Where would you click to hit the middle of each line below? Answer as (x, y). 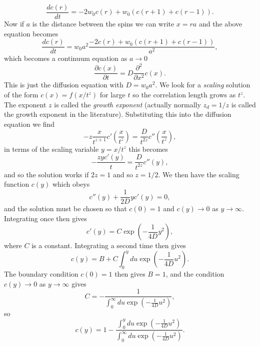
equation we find (29, 124)
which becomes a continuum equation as (66, 58)
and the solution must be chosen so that (65, 208)
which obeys (71, 184)
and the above (220, 24)
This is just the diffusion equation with (64, 85)
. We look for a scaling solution (203, 85)
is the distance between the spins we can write (103, 24)
